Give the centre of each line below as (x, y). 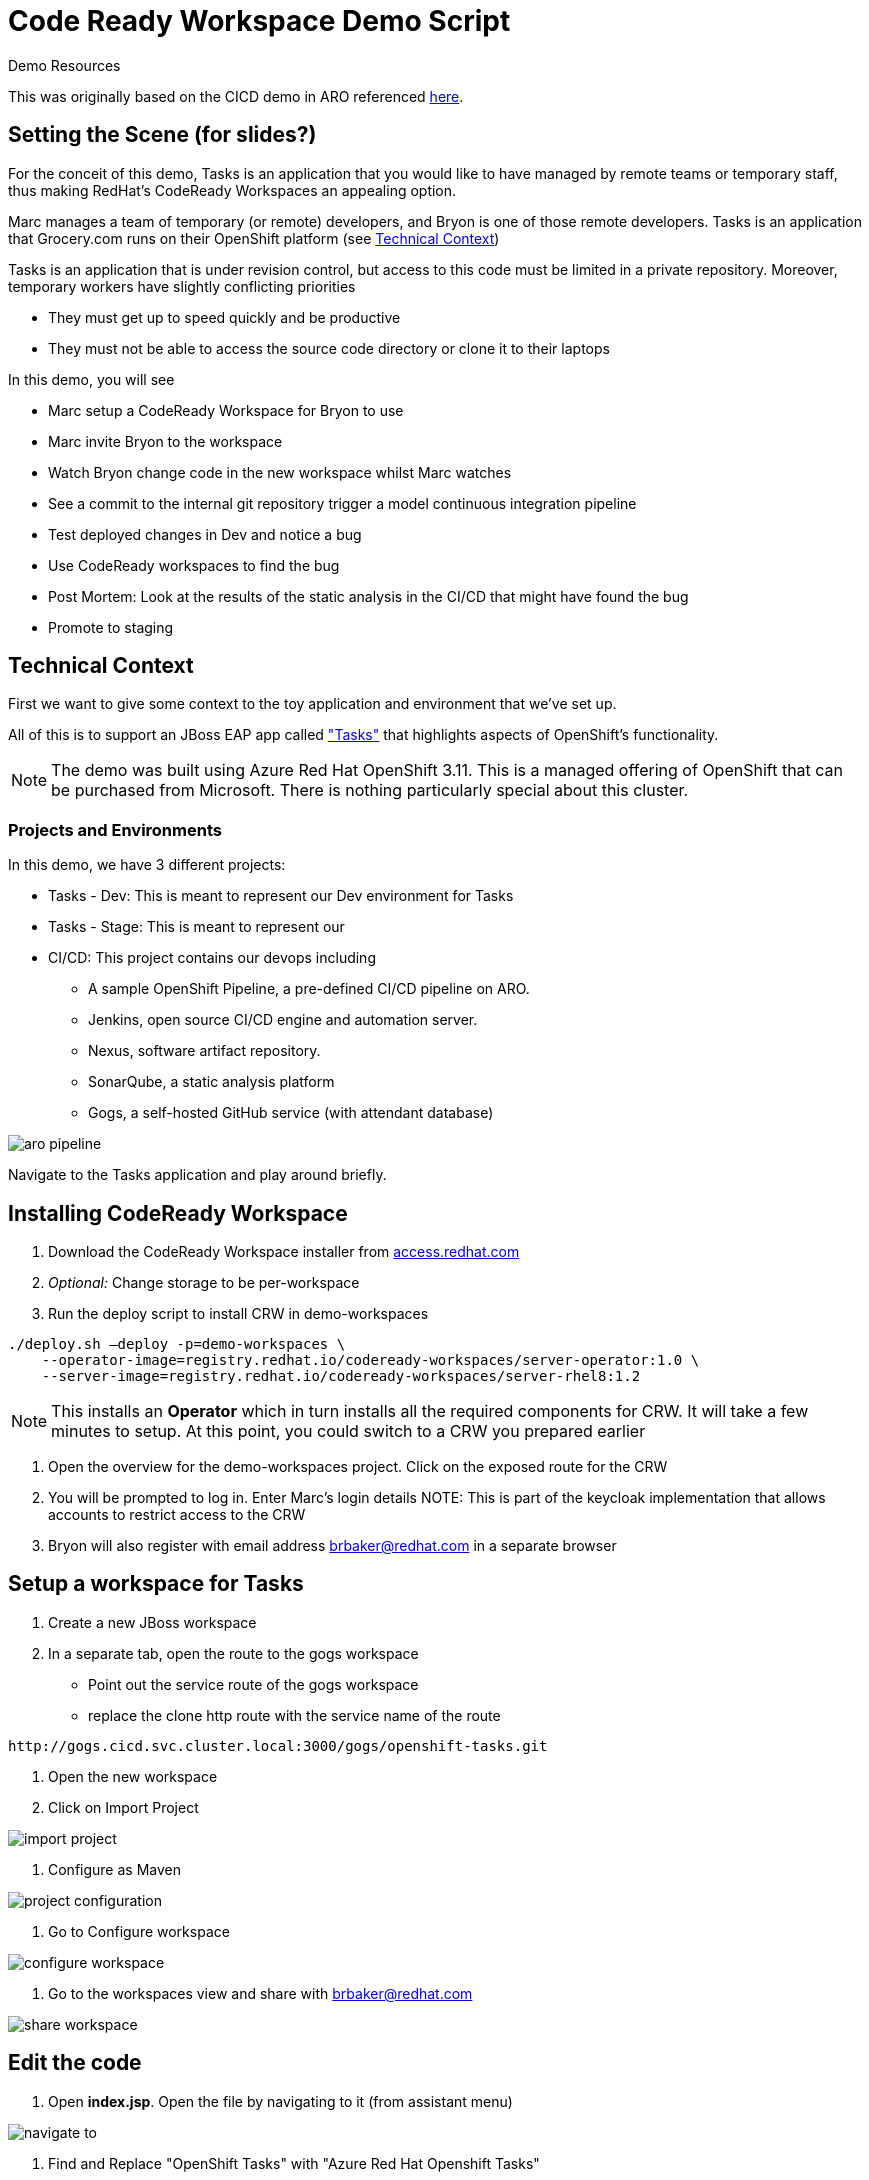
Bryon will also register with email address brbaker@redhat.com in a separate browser (332, 1546)
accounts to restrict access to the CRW (177, 1515)
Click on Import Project (123, 1807)
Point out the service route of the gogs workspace (253, 1684)
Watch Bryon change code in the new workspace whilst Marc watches (280, 472)
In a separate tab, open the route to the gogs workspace (233, 1653)
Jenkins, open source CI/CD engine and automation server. (283, 1020)
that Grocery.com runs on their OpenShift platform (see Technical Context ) (254, 238)
